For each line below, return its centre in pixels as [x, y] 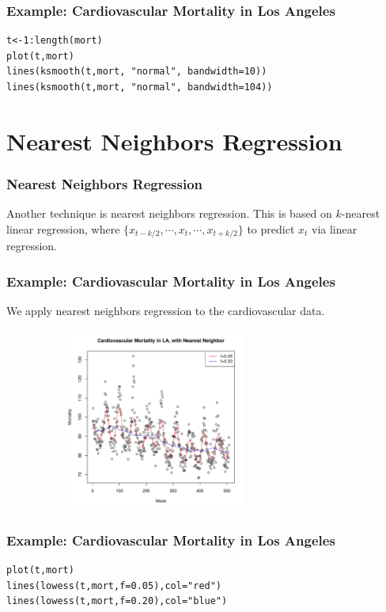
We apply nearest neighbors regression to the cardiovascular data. [166, 311]
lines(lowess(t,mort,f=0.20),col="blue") [117, 601]
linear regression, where [63, 228]
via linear [335, 228]
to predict [271, 228]
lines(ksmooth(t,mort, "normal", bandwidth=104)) [140, 87]
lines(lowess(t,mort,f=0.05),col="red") [114, 585]
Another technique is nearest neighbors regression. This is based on [169, 213]
